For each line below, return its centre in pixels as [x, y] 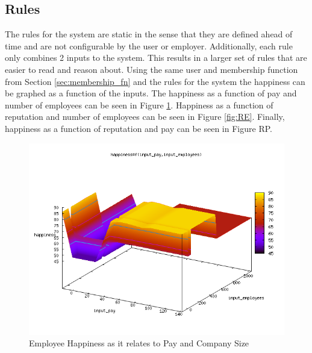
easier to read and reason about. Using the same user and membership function [151, 69]
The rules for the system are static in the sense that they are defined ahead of [149, 34]
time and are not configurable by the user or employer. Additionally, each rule [149, 45]
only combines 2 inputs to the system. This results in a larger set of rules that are [156, 58]
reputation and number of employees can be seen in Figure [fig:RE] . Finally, [145, 117]
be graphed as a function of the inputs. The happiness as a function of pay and [151, 93]
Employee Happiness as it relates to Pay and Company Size [139, 343]
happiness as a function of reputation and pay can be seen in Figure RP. [139, 128]
